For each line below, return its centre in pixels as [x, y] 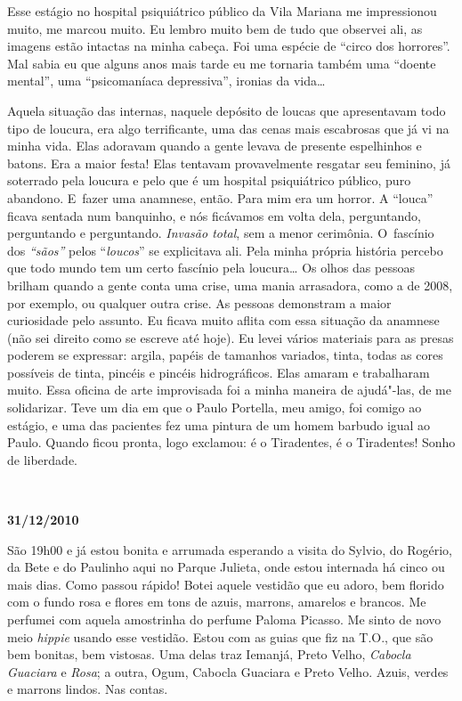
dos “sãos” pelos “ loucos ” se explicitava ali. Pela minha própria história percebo [225, 250]
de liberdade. [43, 459]
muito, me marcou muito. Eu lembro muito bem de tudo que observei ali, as [215, 28]
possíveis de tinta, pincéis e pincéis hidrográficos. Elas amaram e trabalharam [219, 372]
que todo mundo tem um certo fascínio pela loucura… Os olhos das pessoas [211, 268]
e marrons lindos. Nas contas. [88, 689]
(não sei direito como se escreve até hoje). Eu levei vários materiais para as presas [231, 337]
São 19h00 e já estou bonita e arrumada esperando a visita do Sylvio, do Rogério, [230, 549]
